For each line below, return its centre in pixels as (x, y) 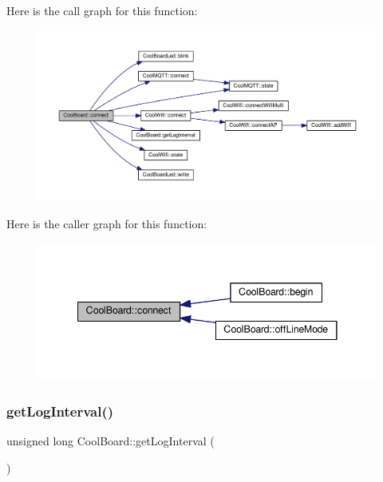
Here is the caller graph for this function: (107, 224)
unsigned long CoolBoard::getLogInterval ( (111, 441)
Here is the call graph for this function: (102, 10)
